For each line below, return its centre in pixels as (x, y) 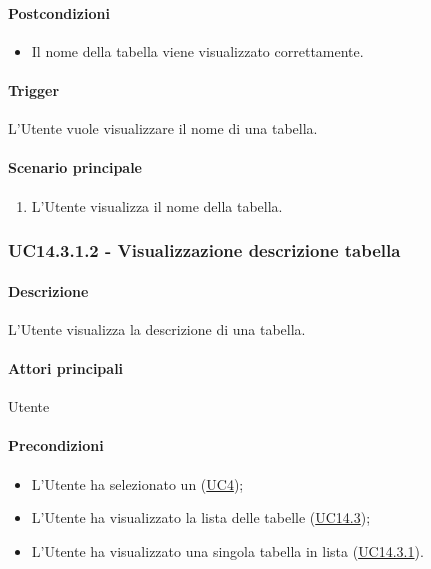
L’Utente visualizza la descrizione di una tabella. (157, 328)
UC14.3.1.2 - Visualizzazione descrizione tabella (204, 250)
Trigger (34, 89)
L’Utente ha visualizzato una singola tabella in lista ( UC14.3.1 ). (227, 550)
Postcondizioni (59, 12)
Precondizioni (56, 445)
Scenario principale (75, 167)
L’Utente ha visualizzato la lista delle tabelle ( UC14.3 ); (201, 517)
